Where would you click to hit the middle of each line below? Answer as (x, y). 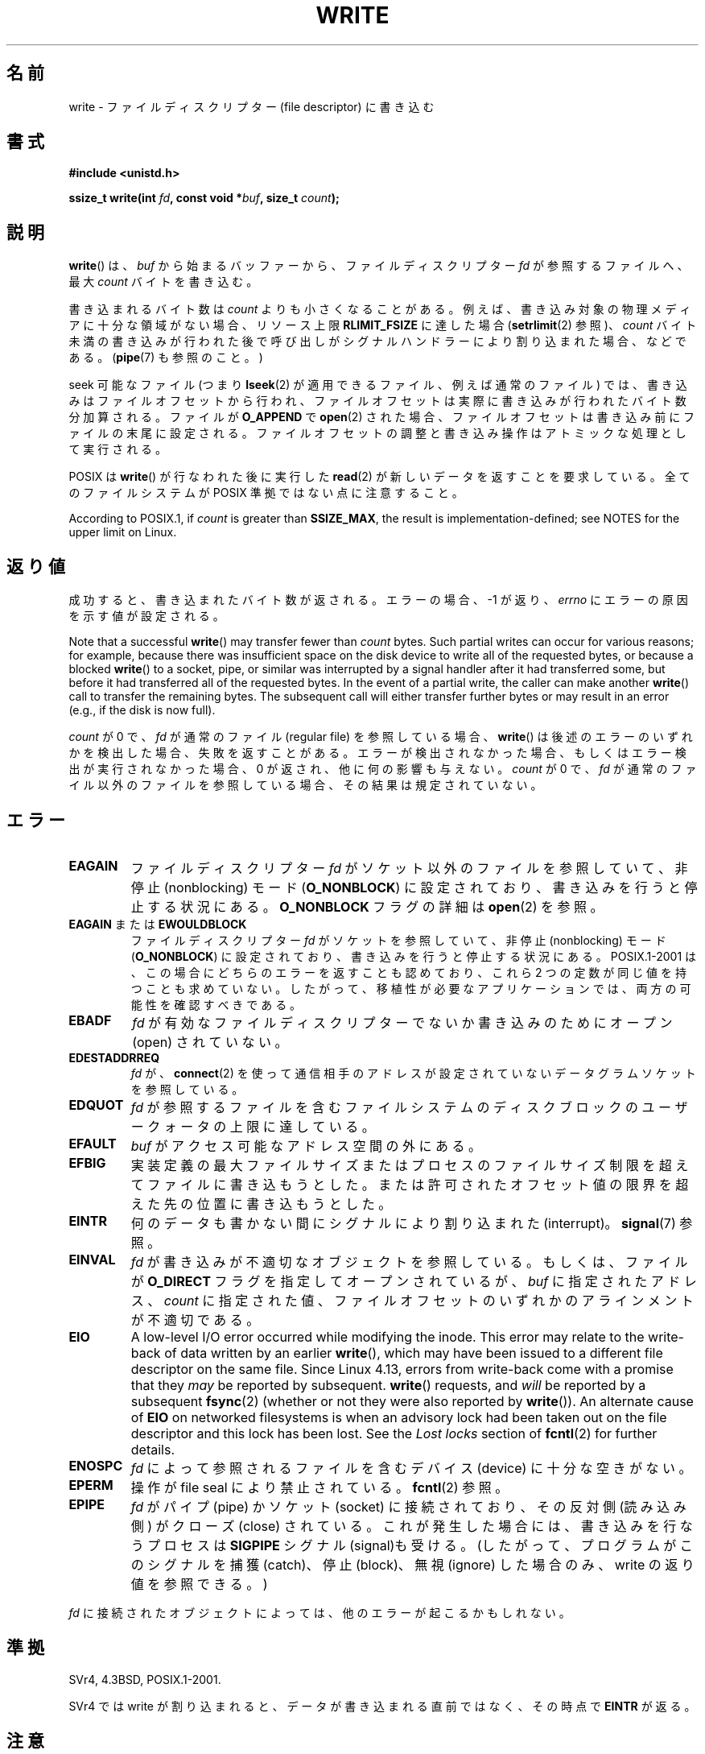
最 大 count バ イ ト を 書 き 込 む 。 (163, 282)
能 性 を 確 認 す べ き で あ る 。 (216, 1004)
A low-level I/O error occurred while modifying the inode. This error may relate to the (388, 1336)
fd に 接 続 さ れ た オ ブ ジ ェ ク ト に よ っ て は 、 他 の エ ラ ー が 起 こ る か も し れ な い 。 (320, 1612)
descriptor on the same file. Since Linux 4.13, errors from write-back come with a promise (402, 1369)
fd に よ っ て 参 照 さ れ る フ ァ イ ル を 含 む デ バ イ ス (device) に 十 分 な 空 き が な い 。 (411, 1468)
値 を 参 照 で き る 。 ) (199, 1584)
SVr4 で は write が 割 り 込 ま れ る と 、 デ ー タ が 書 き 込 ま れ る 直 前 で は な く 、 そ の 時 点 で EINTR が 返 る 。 (382, 1706)
